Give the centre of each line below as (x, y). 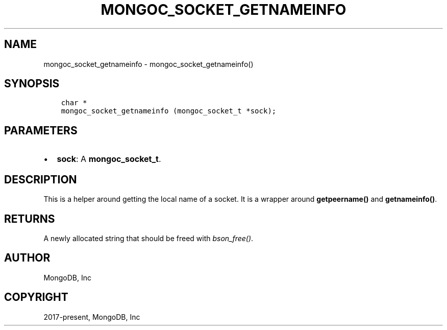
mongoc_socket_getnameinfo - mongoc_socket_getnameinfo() (148, 64)
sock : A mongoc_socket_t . (109, 159)
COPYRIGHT (36, 297)
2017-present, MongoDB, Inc (92, 317)
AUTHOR (27, 258)
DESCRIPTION (41, 179)
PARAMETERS (41, 130)
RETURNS (30, 219)
